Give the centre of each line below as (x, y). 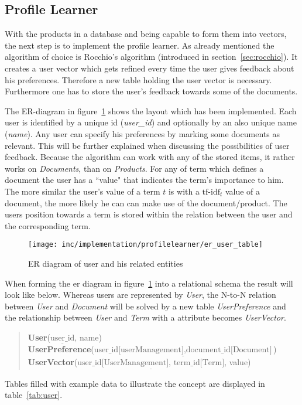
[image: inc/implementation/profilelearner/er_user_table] (145, 245)
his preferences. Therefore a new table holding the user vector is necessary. (138, 79)
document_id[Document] (229, 350)
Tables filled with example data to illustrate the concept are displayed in (135, 383)
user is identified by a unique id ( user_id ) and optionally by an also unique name (151, 122)
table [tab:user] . (34, 395)
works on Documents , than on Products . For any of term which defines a (134, 168)
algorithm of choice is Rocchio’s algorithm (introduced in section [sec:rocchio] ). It (151, 57)
